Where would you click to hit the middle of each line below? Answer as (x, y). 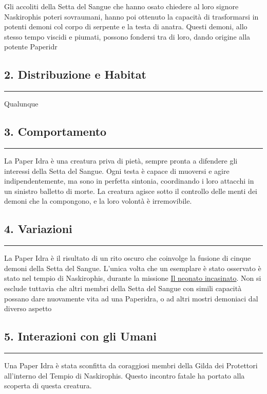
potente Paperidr (31, 47)
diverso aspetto (28, 308)
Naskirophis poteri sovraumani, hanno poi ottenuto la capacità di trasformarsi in (131, 16)
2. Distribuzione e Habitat (75, 74)
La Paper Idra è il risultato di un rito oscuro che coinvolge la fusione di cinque (128, 258)
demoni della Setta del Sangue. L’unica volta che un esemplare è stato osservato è (133, 268)
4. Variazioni (38, 229)
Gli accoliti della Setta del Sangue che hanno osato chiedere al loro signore (121, 6)
